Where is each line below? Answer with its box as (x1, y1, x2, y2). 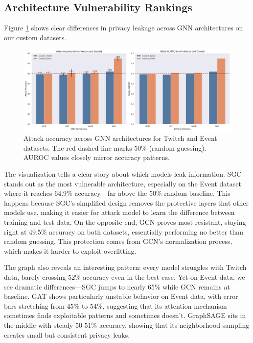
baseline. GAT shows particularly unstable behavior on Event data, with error (4, 291, 238, 301)
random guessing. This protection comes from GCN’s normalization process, (4, 236, 232, 246)
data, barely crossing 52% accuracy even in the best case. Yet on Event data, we (4, 271, 245, 282)
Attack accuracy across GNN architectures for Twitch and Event (23, 133, 217, 143)
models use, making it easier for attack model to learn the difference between (4, 207, 235, 217)
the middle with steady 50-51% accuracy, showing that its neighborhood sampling (4, 319, 250, 330)
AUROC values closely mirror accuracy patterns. (23, 152, 170, 162)
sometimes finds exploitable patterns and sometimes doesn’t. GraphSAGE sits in (4, 310, 246, 320)
